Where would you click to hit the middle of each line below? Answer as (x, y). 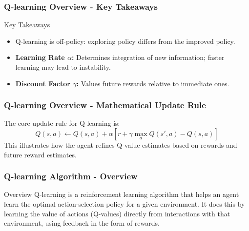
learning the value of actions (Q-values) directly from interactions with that (117, 213)
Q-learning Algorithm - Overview (71, 176)
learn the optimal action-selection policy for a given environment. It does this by (124, 204)
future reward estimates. (40, 154)
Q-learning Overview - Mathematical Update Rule (105, 105)
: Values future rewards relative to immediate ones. (153, 83)
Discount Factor (43, 83)
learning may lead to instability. (63, 67)
